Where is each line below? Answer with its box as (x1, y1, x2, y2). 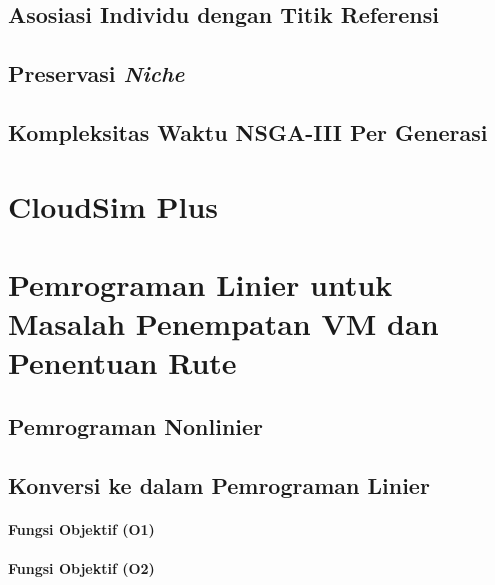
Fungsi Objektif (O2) (8, 557, 155, 578)
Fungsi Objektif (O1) (8, 518, 155, 539)
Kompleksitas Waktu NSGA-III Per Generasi (8, 116, 488, 147)
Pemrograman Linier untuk (8, 263, 393, 304)
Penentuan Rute (8, 342, 237, 383)
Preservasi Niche (8, 58, 185, 89)
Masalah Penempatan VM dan (8, 303, 439, 344)
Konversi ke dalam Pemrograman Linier (8, 469, 430, 500)
